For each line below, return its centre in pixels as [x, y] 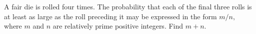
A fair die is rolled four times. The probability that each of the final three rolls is [128, 6]
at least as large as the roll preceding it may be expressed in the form [110, 16]
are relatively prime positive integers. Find [118, 26]
